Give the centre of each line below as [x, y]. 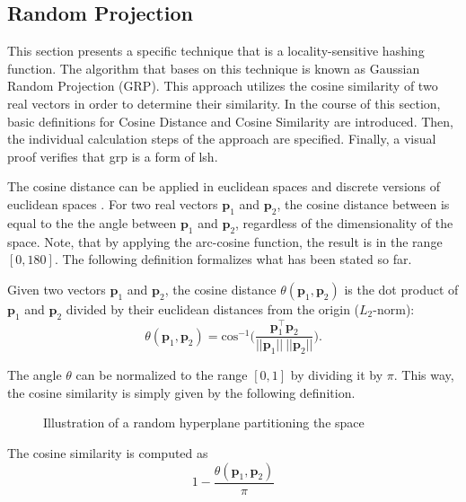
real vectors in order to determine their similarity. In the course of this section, [224, 103]
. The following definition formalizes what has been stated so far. [233, 259]
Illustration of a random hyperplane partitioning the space [204, 423]
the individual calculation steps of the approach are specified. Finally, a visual [222, 139]
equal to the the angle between [92, 222]
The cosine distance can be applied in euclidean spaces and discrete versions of [224, 186]
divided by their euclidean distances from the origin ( [213, 308]
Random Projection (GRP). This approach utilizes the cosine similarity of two [223, 86]
